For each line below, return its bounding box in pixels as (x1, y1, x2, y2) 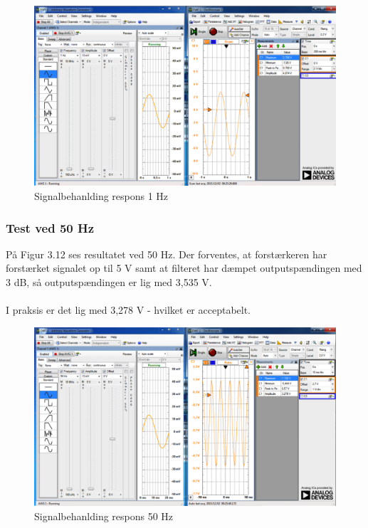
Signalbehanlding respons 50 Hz (34, 508, 174, 523)
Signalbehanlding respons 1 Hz (34, 189, 169, 203)
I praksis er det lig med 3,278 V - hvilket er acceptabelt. (6, 302, 251, 317)
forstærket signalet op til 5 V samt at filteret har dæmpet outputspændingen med (6, 260, 362, 275)
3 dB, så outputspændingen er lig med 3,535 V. (6, 275, 212, 289)
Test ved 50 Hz (6, 218, 95, 236)
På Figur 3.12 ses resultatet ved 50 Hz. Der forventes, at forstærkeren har (6, 246, 327, 261)
